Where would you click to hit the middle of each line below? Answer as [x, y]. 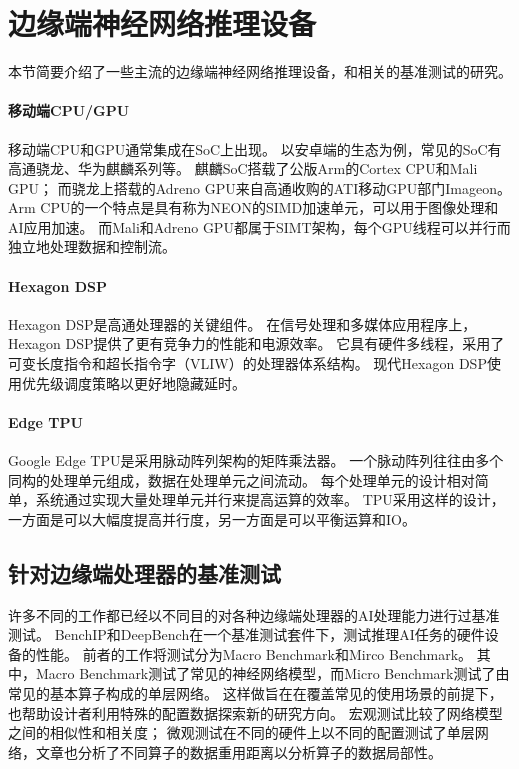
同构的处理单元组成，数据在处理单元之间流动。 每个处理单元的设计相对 [241, 479]
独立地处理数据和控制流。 [92, 246]
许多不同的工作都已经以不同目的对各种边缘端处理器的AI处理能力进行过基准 [254, 614]
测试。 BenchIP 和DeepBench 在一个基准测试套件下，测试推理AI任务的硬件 [246, 634]
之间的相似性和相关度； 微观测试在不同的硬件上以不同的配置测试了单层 [241, 732]
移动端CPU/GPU [69, 110]
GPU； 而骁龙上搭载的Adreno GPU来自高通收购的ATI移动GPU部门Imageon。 [259, 187]
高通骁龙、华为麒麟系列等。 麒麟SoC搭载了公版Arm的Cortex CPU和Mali [243, 168]
